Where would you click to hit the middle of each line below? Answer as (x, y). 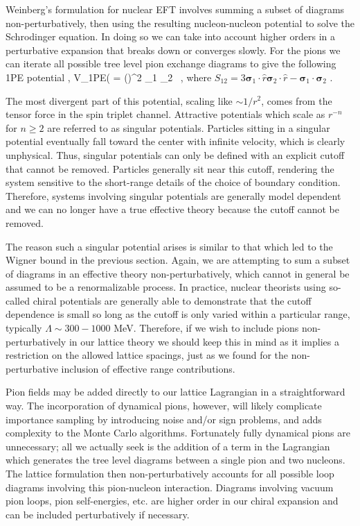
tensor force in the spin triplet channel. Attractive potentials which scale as (165, 114)
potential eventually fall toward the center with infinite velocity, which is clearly (175, 141)
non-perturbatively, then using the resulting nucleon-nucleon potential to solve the (180, 23)
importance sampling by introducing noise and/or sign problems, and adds (164, 419)
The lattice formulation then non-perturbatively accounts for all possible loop (170, 473)
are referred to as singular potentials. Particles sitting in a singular (189, 127)
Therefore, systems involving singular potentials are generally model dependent (173, 195)
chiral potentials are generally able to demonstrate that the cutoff (172, 300)
